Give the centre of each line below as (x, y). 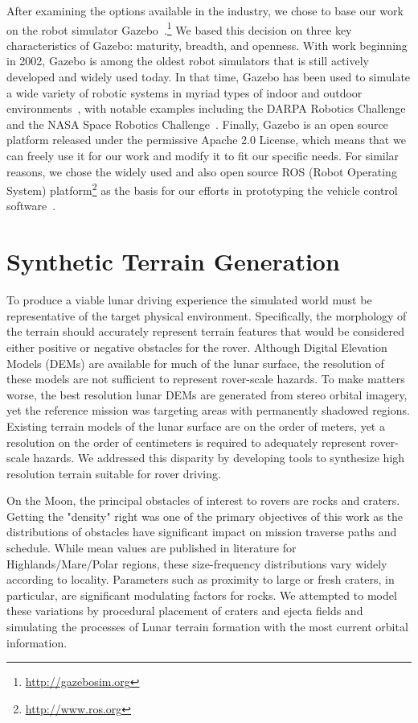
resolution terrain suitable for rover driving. (114, 473)
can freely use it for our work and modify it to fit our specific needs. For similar (203, 155)
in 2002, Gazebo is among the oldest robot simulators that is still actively (188, 61)
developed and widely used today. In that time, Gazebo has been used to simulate (209, 77)
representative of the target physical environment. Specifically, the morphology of (207, 315)
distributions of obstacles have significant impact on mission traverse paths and (202, 532)
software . (31, 206)
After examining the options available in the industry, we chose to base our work (205, 10)
